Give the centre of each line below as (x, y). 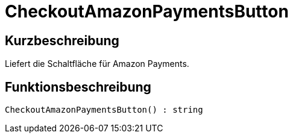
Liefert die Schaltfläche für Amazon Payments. (97, 64)
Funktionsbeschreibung (78, 87)
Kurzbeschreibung (62, 40)
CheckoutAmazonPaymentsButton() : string (104, 110)
